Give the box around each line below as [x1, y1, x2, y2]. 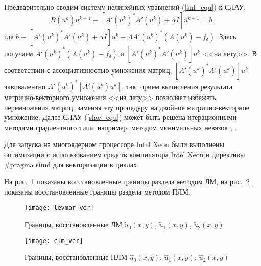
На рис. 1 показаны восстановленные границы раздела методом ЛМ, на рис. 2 [4, 176, 250, 187]
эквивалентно [4, 81, 45, 91]
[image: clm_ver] [25, 237, 83, 245]
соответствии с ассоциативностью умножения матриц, [4, 64, 172, 75]
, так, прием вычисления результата [122, 81, 233, 91]
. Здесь [215, 31, 236, 41]
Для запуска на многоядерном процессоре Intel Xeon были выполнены [4, 139, 224, 150]
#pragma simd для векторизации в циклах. [4, 159, 139, 170]
